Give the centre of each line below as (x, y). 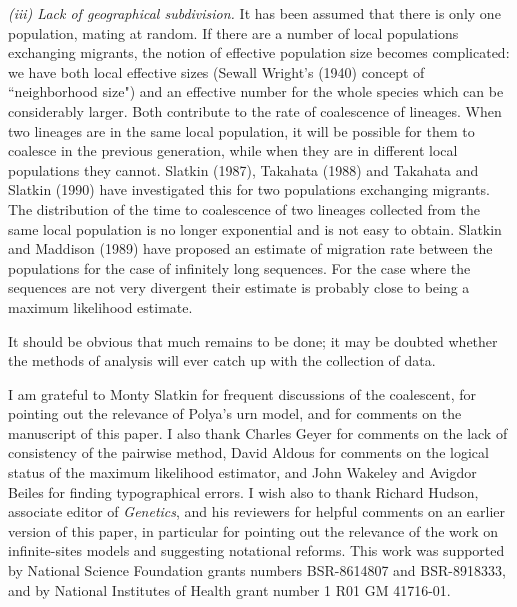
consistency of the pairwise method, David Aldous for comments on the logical (248, 452)
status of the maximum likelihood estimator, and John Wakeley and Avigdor (242, 472)
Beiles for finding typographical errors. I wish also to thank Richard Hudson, (243, 491)
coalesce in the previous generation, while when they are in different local (233, 150)
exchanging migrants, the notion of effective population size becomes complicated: (259, 52)
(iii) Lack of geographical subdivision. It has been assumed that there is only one (254, 13)
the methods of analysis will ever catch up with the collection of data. (222, 360)
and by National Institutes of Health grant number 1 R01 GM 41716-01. (229, 589)
